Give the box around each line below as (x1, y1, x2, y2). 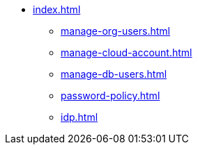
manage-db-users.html (61, 68, 167, 80)
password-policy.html (61, 90, 160, 101)
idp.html (61, 111, 98, 123)
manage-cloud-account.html (61, 47, 192, 58)
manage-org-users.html (61, 25, 170, 37)
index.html (33, 3, 81, 15)
